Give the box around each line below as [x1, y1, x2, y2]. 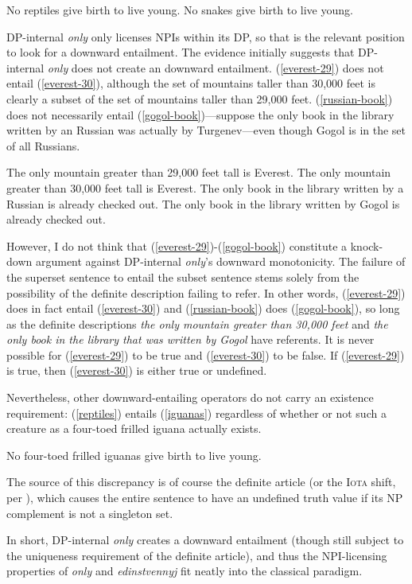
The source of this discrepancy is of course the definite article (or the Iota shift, [6, 473, 396, 490]
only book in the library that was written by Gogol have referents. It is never [6, 331, 375, 348]
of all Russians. [6, 137, 80, 154]
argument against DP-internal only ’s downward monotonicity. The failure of [35, 253, 406, 270]
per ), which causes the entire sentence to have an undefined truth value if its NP [6, 489, 403, 506]
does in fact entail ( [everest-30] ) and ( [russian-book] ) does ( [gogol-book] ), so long [6, 300, 400, 317]
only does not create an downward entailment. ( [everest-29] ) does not [47, 59, 384, 76]
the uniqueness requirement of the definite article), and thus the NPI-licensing [6, 547, 387, 563]
